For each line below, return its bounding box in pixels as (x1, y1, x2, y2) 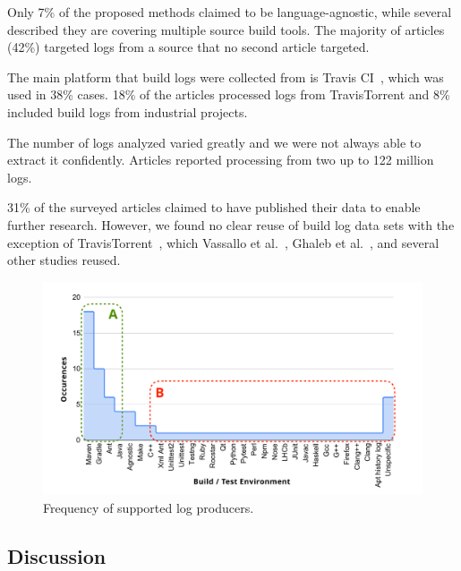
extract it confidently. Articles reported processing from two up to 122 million (7, 150, 434, 169)
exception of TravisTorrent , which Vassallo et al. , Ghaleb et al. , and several (7, 233, 440, 251)
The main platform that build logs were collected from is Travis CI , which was (7, 67, 444, 86)
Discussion (7, 541, 107, 569)
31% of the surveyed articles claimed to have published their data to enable (7, 198, 421, 217)
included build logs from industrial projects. (7, 102, 248, 121)
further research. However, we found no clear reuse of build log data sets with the (7, 215, 455, 234)
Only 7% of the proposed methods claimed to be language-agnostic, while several (7, 3, 452, 21)
